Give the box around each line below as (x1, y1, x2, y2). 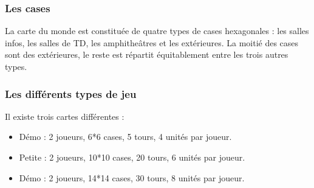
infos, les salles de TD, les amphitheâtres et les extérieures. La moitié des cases (5, 36, 299, 49)
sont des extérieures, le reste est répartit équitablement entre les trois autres (5, 48, 288, 61)
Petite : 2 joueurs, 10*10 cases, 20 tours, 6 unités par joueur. (19, 151, 245, 163)
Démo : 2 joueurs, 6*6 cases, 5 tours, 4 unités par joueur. (19, 130, 232, 143)
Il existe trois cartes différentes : (5, 110, 125, 122)
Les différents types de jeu (5, 86, 137, 101)
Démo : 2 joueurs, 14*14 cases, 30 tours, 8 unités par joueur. (19, 171, 245, 184)
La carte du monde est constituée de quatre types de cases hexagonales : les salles (5, 24, 309, 37)
